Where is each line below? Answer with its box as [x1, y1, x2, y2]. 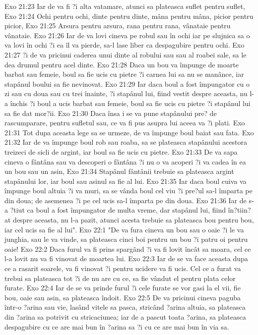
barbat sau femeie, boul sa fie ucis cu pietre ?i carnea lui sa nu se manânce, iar [4, 69, 244, 79]
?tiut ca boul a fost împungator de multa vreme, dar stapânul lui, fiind [10, 205, 226, 215]
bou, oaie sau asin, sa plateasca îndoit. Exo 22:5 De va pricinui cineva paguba [4, 292, 241, 302]
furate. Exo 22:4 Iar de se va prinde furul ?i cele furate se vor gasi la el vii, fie [4, 282, 241, 293]
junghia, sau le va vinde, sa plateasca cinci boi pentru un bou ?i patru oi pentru [4, 234, 248, 244]
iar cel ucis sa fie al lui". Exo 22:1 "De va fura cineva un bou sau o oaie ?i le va [4, 224, 244, 234]
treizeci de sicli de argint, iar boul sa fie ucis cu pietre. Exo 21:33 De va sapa [4, 146, 238, 157]
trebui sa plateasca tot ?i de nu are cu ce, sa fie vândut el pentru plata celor [4, 273, 236, 283]
